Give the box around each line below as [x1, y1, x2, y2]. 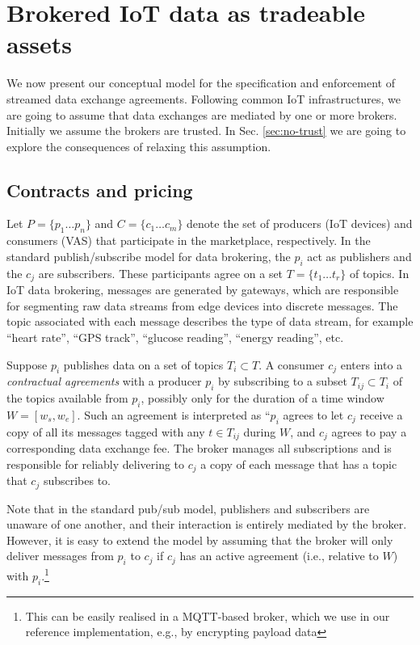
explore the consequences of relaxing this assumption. [6, 137, 271, 154]
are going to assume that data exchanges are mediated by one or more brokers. [6, 106, 397, 123]
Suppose [6, 356, 48, 373]
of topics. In [349, 264, 409, 281]
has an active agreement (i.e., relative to [179, 547, 379, 564]
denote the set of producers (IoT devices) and [187, 215, 413, 232]
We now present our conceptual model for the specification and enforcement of [6, 74, 395, 91]
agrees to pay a [331, 423, 407, 440]
